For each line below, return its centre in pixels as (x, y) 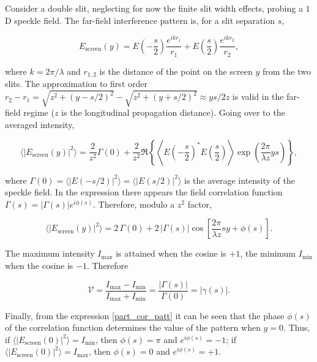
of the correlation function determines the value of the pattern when (133, 327)
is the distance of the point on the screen (176, 71)
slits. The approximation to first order (76, 84)
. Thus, (297, 327)
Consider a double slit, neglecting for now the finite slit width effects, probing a (154, 8)
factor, (200, 204)
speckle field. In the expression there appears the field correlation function (144, 192)
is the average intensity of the (239, 180)
